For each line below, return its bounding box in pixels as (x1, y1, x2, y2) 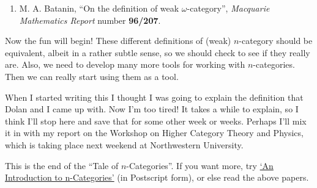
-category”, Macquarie (187, 2, 270, 14)
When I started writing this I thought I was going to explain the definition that (5, 90, 304, 103)
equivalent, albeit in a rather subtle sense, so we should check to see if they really (5, 46, 310, 59)
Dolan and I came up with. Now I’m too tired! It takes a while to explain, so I (5, 103, 299, 115)
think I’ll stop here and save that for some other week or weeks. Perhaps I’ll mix (5, 114, 307, 127)
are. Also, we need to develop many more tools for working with (5, 58, 245, 71)
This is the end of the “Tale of (5, 159, 119, 172)
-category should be (239, 34, 313, 47)
